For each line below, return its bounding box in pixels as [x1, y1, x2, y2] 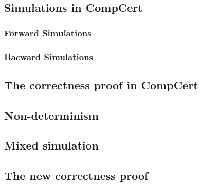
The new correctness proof [4, 168, 149, 183]
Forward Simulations [4, 26, 91, 39]
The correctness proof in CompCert [4, 77, 198, 92]
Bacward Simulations [4, 50, 94, 63]
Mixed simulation [4, 137, 99, 153]
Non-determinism [4, 107, 99, 123]
